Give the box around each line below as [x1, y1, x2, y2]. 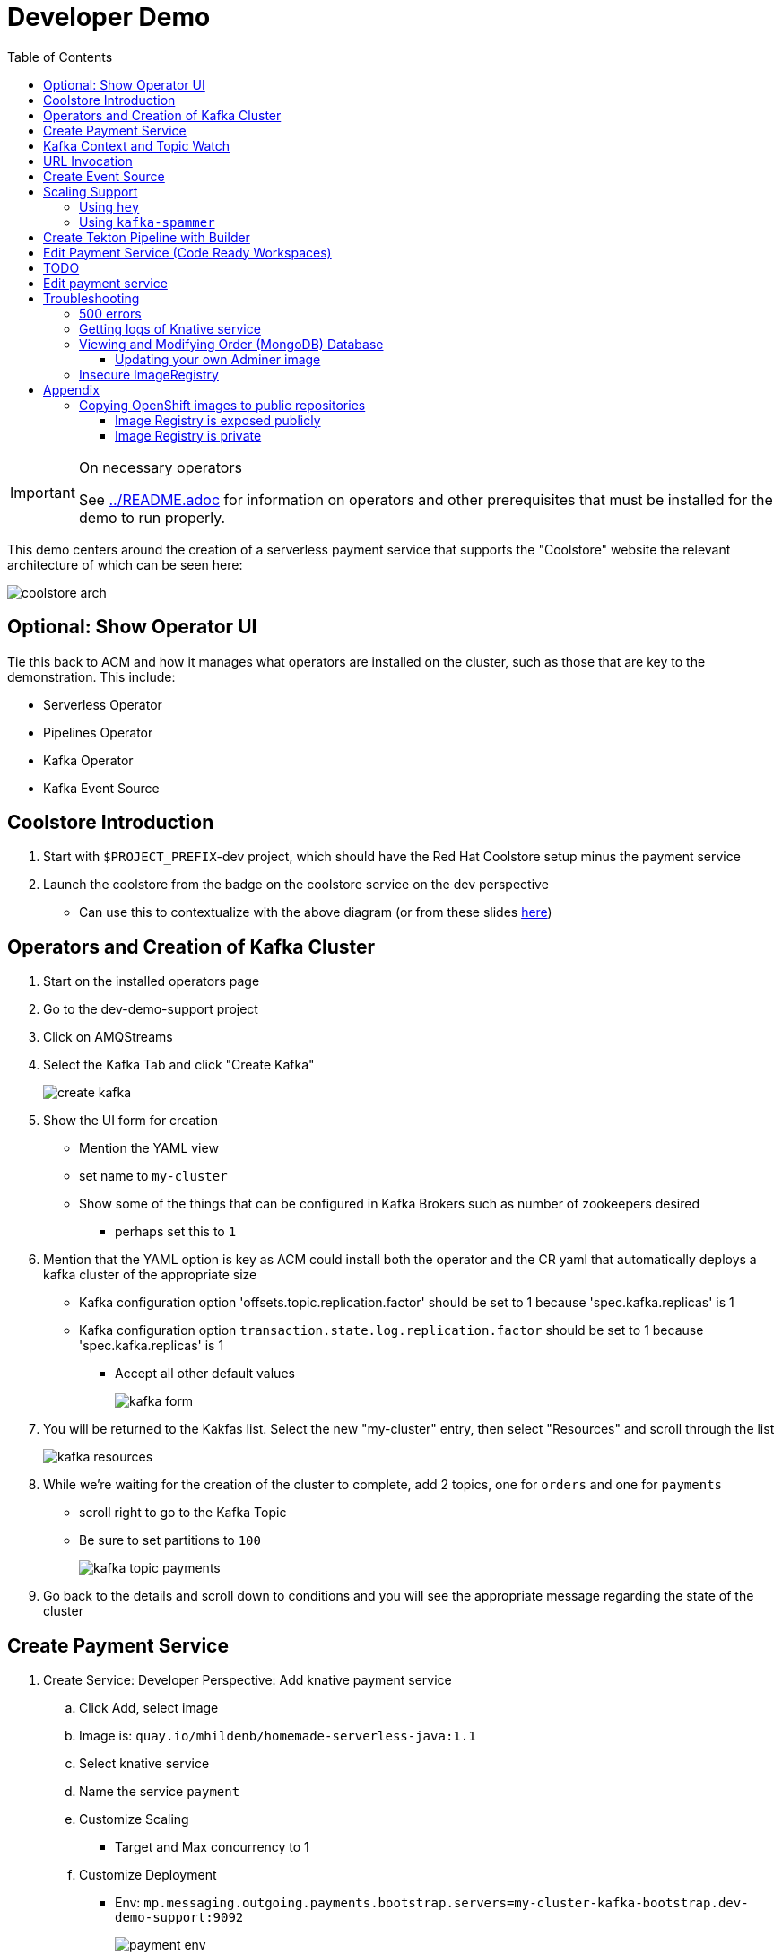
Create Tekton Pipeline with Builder [43, 229, 250, 245]
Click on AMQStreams [43, 1029, 173, 1045]
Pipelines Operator [43, 724, 153, 740]
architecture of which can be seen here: [7, 556, 243, 572]
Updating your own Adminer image [115, 351, 321, 367]
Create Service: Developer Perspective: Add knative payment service [43, 1672, 452, 1688]
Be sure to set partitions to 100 [79, 1532, 261, 1548]
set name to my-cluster [79, 1168, 228, 1184]
